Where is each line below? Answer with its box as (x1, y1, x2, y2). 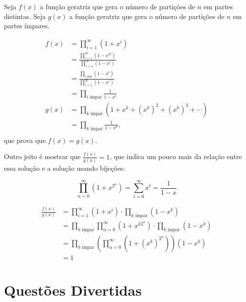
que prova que (4, 135, 46, 145)
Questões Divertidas (4, 280, 142, 300)
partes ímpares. (4, 20, 50, 31)
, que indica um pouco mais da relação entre (110, 151, 242, 161)
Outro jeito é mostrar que (4, 151, 81, 161)
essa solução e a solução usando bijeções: (4, 163, 125, 173)
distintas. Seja (4, 11, 46, 21)
